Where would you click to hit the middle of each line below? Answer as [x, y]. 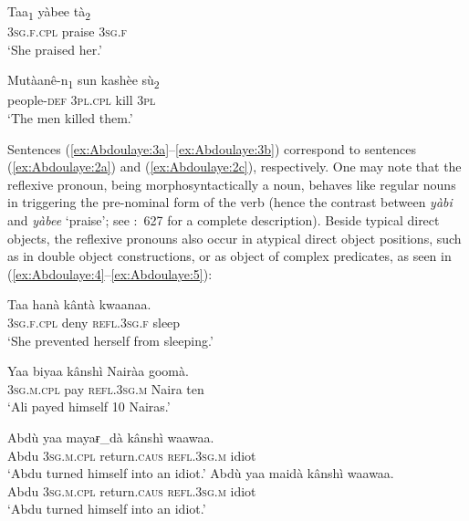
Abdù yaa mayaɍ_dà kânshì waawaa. [111, 437]
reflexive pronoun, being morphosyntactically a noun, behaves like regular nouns [232, 184]
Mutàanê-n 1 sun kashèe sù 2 [83, 81]
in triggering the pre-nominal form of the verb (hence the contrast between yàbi [230, 202]
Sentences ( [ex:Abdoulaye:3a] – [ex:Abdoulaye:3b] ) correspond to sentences [212, 148]
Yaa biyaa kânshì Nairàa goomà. [98, 371]
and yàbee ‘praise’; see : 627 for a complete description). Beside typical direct [224, 220]
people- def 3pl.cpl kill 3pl [82, 100]
